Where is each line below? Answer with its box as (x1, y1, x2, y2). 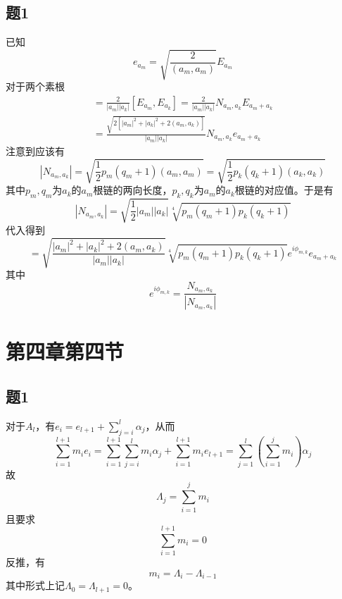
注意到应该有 (6, 144, 65, 159)
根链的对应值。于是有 (234, 183, 334, 197)
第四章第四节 (6, 337, 125, 366)
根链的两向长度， (93, 183, 172, 197)
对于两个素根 (6, 79, 65, 94)
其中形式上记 (6, 578, 65, 593)
